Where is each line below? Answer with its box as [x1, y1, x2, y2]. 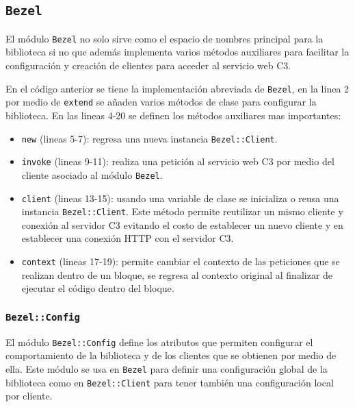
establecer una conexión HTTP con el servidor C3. [21, 231, 234, 245]
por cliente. [5, 388, 53, 403]
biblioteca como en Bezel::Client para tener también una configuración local [5, 375, 334, 389]
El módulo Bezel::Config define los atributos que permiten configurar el [5, 334, 313, 349]
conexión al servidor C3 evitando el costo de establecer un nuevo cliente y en [21, 217, 343, 232]
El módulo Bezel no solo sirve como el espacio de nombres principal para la [5, 31, 324, 45]
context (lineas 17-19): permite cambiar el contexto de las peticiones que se [21, 254, 340, 268]
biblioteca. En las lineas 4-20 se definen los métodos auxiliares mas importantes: [5, 108, 341, 122]
